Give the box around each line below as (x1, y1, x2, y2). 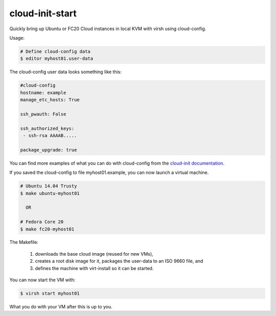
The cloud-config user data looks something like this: (9, 69, 122, 75)
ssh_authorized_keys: (20, 125, 75, 131)
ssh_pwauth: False (20, 111, 66, 117)
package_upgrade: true (20, 147, 77, 153)
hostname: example (20, 89, 66, 96)
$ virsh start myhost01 (20, 290, 80, 297)
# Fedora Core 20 (20, 219, 64, 225)
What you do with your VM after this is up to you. (9, 304, 112, 310)
